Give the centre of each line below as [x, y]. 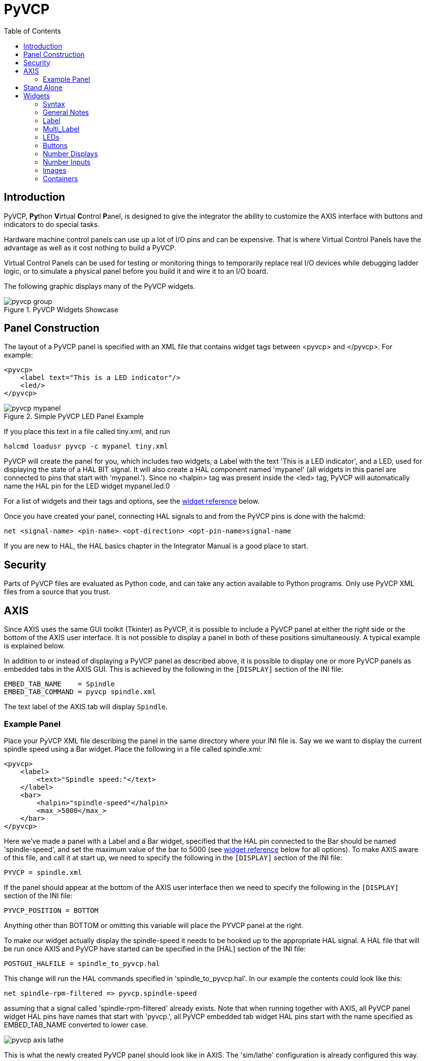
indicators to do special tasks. [52, 224]
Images [55, 170]
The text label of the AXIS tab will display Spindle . [86, 707]
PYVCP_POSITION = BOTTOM [51, 910]
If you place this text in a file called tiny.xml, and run [87, 432]
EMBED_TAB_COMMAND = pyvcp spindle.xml [80, 692]
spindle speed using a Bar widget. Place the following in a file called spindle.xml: [133, 749]
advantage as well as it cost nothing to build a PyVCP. [90, 247]
